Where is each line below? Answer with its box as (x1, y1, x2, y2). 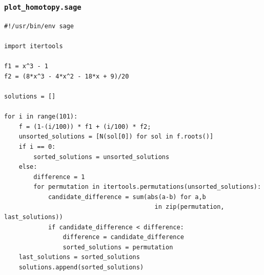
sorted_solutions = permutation (63, 243, 173, 251)
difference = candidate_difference (63, 233, 184, 241)
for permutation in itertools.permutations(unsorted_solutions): (33, 183, 261, 191)
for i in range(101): (4, 113, 78, 121)
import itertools (4, 42, 63, 50)
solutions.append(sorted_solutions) (18, 264, 144, 271)
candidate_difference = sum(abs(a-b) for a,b (48, 193, 206, 201)
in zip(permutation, (154, 203, 225, 211)
